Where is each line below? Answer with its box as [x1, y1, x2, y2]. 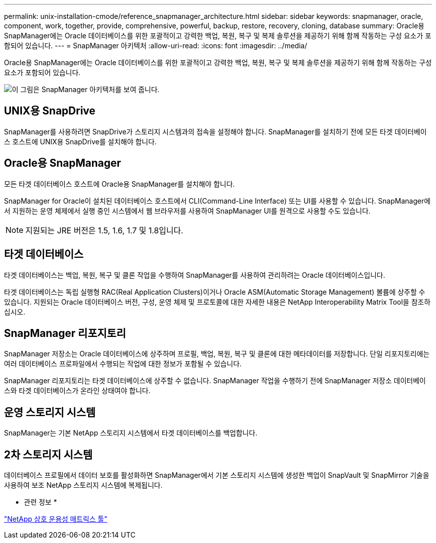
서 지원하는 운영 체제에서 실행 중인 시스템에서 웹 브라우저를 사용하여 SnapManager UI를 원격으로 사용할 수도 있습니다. [4, 206, 371, 215]
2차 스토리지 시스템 [4, 448, 93, 461]
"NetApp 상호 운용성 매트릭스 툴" [4, 515, 108, 524]
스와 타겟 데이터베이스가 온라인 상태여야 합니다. [4, 386, 151, 395]
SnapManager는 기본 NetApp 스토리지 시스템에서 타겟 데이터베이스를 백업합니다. [4, 429, 257, 437]
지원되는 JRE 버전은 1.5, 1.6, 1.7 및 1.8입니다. [25, 225, 184, 235]
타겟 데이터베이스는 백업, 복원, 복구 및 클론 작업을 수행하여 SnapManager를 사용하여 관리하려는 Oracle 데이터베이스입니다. [4, 270, 385, 279]
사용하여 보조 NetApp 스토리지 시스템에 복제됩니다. [4, 481, 163, 490]
